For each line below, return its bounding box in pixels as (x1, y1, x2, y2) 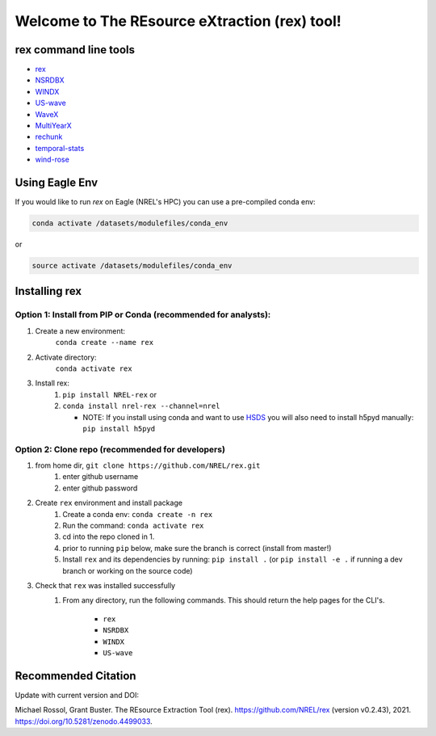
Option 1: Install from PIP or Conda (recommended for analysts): (15, 309, 271, 321)
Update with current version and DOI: (15, 690, 140, 700)
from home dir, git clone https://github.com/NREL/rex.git (35, 461, 261, 470)
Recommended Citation (15, 669, 136, 683)
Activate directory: (35, 352, 97, 362)
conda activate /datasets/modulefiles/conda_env (31, 219, 228, 228)
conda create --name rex (55, 338, 153, 347)
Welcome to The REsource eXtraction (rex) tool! (15, 12, 342, 30)
